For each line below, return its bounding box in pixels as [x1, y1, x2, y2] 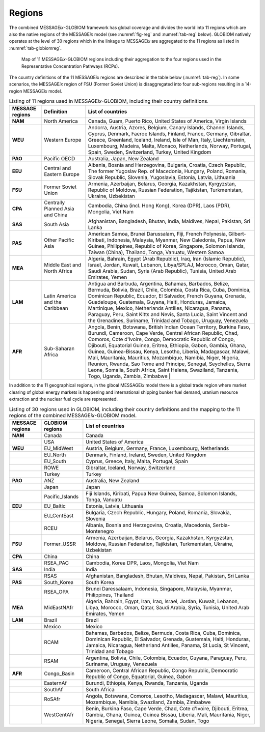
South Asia [44, 221, 69, 228]
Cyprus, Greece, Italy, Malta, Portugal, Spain [85, 458, 188, 465]
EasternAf [44, 679, 67, 686]
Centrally [44, 199, 65, 206]
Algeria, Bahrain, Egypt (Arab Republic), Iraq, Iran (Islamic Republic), [88, 256, 246, 263]
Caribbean [44, 305, 68, 312]
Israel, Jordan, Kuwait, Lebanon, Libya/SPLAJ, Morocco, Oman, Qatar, [88, 262, 250, 268]
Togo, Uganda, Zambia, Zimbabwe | [88, 373, 171, 380]
